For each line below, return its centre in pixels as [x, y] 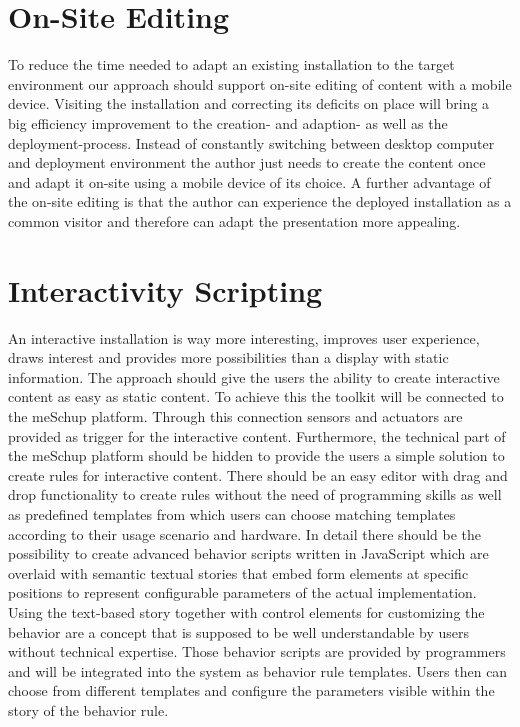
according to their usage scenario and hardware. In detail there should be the [244, 533]
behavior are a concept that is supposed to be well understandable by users [239, 631]
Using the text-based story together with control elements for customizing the [246, 611]
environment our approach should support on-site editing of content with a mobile [260, 83]
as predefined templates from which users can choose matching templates [232, 513]
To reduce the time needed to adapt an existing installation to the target [231, 64]
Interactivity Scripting [165, 289]
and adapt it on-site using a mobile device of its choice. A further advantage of [249, 181]
